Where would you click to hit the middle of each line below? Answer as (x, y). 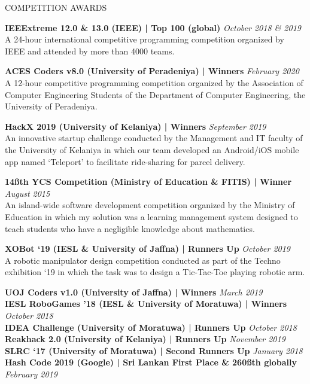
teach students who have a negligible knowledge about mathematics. (130, 228)
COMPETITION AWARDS (56, 7)
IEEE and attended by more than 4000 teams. (90, 51)
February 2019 (31, 374)
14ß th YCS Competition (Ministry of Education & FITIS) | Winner (148, 182)
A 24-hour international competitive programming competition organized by (145, 39)
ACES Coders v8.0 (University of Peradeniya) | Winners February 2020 (152, 71)
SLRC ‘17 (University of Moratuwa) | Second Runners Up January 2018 (154, 350)
